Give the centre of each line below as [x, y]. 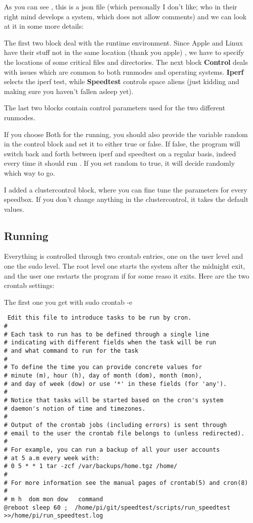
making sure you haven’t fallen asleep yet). [69, 91]
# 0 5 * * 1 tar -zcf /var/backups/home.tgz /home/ [91, 466]
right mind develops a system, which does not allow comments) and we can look [125, 16]
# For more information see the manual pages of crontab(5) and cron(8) [126, 483]
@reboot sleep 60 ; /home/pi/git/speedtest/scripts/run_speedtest [117, 507]
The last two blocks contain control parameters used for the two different [115, 108]
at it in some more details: [44, 26]
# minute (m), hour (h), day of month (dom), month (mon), [103, 376]
